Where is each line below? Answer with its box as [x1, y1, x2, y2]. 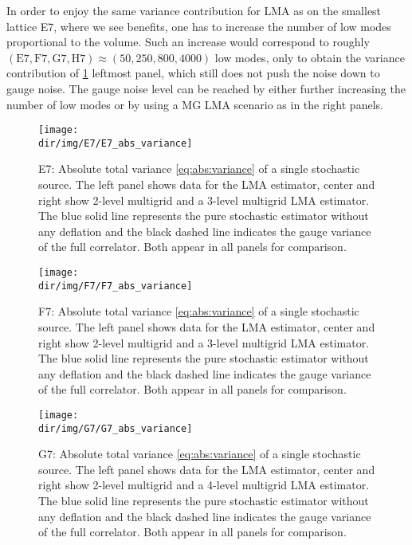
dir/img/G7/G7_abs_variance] [38, 422, 193, 434]
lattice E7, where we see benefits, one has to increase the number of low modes [6, 18, 391, 34]
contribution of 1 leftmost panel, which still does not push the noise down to [6, 65, 380, 81]
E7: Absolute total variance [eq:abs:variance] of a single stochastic [38, 160, 360, 177]
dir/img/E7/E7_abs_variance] [38, 137, 193, 149]
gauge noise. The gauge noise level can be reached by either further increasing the [6, 80, 406, 96]
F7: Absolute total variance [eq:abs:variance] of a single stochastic [38, 303, 359, 320]
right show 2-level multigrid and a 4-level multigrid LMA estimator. [38, 476, 370, 493]
